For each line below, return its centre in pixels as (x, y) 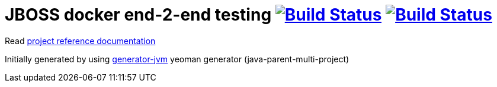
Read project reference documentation (80, 41)
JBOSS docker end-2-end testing (138, 15)
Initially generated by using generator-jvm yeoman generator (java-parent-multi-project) (177, 59)
